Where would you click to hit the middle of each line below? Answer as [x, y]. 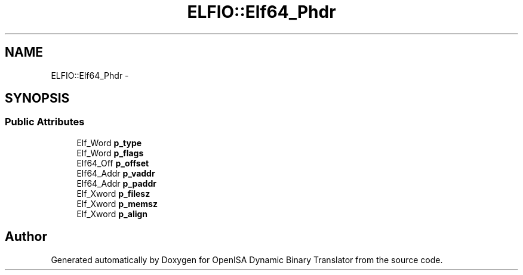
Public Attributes [45, 122]
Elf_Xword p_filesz [113, 193]
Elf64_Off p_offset [113, 163]
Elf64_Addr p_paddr [116, 183]
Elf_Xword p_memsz [117, 203]
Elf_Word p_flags [110, 153]
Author [26, 237]
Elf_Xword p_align [112, 214]
